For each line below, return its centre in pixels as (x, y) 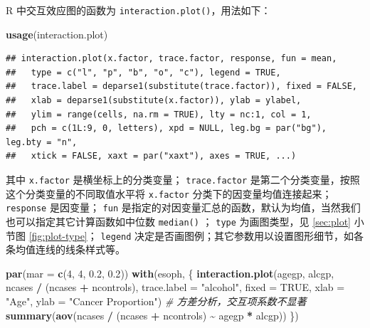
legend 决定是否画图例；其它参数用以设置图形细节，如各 (232, 235)
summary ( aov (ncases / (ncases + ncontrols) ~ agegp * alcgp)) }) (152, 315)
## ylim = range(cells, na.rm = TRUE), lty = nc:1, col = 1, (159, 114)
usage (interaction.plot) (57, 34)
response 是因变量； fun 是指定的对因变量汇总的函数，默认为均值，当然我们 (183, 207)
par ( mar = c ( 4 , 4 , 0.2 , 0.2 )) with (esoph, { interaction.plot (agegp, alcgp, (170, 273)
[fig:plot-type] (58, 235)
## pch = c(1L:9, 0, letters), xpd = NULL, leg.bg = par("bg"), (166, 128)
